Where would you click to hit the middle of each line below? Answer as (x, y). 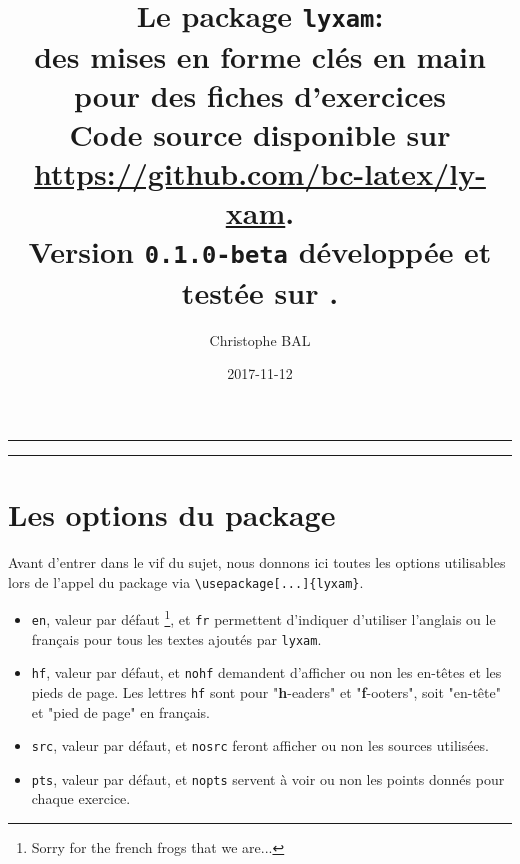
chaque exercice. (81, 798)
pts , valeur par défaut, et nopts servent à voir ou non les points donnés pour (268, 778)
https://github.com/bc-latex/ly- (260, 173)
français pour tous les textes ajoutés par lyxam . (176, 638)
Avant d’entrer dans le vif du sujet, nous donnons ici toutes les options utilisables (257, 562)
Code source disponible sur (260, 133)
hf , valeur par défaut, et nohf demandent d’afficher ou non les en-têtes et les (266, 672)
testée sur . (260, 291)
